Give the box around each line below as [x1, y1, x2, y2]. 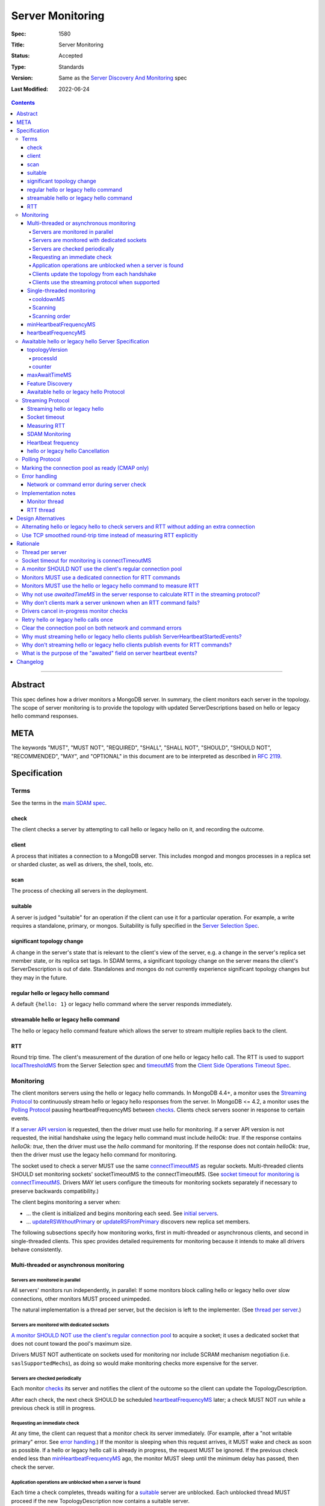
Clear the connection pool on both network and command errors [22, 624, 182, 632]
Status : [11, 52, 30, 60]
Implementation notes [22, 489, 76, 496]
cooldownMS [32, 295, 66, 302]
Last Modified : [11, 85, 48, 93]
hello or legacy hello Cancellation [27, 447, 110, 454]
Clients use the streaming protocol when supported [32, 279, 160, 286]
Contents [11, 99, 36, 106]
